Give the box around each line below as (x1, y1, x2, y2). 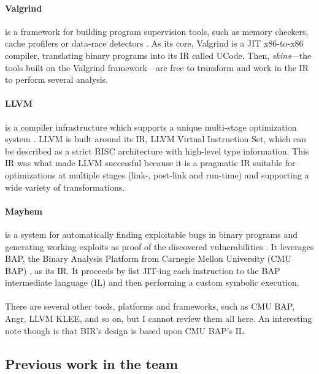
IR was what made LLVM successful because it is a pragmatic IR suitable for (5, 156, 296, 169)
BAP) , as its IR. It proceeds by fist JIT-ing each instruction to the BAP (5, 264, 280, 277)
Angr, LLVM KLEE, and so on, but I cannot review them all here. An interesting (5, 312, 312, 325)
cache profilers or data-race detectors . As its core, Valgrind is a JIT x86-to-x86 (5, 37, 304, 50)
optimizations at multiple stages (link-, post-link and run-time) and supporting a (5, 168, 309, 181)
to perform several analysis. (5, 73, 108, 86)
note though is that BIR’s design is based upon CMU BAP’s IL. (5, 324, 247, 337)
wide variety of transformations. (5, 180, 125, 193)
